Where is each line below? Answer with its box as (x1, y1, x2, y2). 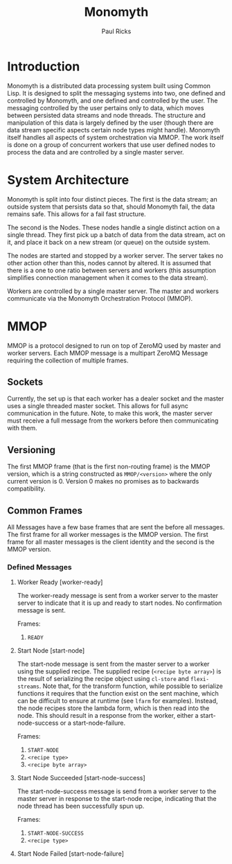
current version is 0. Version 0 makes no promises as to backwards (7, 477, 199, 486)
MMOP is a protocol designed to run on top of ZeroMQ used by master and (7, 341, 222, 350)
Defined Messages (7, 562, 72, 572)
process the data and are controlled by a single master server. (7, 148, 185, 156)
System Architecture (7, 172, 130, 188)
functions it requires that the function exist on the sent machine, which (17, 689, 220, 698)
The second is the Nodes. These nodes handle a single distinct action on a (7, 223, 220, 231)
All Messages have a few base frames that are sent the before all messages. (7, 523, 225, 531)
